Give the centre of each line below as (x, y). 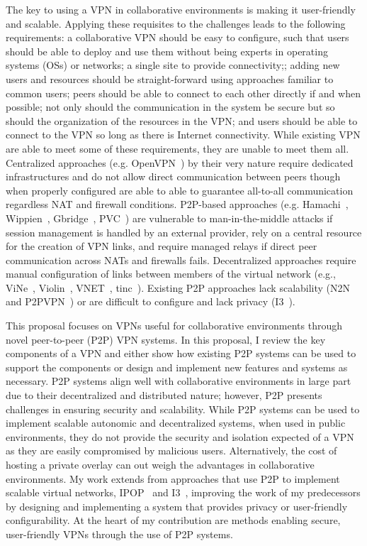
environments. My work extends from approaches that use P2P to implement (173, 478)
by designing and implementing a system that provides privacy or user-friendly (177, 506)
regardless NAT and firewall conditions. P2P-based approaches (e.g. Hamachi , (177, 204)
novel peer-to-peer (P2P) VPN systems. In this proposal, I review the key (166, 339)
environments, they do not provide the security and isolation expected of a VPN (180, 436)
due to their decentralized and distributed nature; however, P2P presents (164, 395)
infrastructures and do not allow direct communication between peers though (173, 176)
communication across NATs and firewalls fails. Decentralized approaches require (181, 260)
